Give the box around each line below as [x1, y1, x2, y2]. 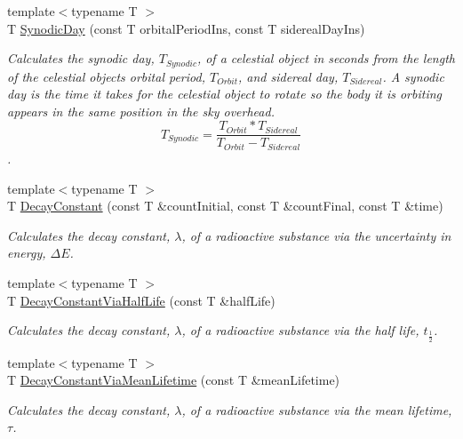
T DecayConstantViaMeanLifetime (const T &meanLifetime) [7, 371, 340, 389]
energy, [7, 243, 46, 262]
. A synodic [382, 67, 444, 85]
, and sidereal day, [237, 67, 339, 85]
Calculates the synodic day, [7, 49, 155, 68]
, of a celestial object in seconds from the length [196, 49, 455, 68]
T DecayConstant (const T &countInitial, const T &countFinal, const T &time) [7, 196, 443, 215]
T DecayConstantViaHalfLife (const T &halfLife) [7, 291, 275, 309]
